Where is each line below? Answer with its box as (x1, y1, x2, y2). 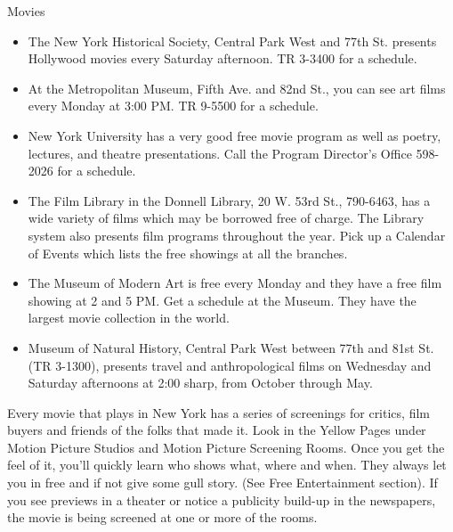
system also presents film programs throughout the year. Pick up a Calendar (28, 225, 446, 244)
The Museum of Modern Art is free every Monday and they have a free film (28, 274, 442, 292)
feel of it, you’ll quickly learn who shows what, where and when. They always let (7, 455, 447, 474)
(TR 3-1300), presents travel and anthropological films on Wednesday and (28, 356, 432, 374)
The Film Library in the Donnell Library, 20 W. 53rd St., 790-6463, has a (28, 191, 431, 209)
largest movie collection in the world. (28, 308, 230, 327)
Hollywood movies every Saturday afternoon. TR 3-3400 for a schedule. (28, 49, 417, 68)
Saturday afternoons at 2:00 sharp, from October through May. (28, 373, 373, 392)
